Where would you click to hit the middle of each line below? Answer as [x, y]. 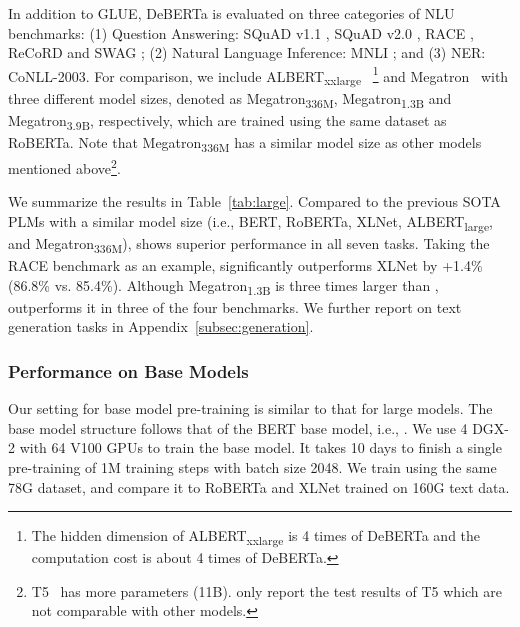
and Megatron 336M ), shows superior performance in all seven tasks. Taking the [249, 244]
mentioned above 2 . [64, 166]
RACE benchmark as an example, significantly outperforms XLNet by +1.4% [245, 265]
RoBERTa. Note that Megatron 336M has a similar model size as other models [245, 143]
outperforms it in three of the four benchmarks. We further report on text [235, 306]
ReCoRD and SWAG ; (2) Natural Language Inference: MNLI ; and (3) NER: [247, 52]
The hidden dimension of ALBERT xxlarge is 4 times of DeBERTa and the [256, 536]
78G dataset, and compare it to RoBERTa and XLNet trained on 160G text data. [259, 486]
